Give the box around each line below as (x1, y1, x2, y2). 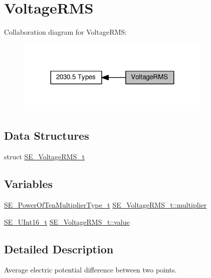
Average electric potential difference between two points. (4, 264, 177, 275)
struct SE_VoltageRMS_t (4, 151, 85, 162)
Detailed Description (4, 241, 114, 256)
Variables (4, 176, 53, 192)
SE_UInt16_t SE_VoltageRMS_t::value (4, 216, 130, 227)
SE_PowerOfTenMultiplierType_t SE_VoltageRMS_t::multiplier (4, 200, 207, 210)
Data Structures (4, 128, 89, 143)
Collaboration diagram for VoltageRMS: (4, 27, 127, 37)
